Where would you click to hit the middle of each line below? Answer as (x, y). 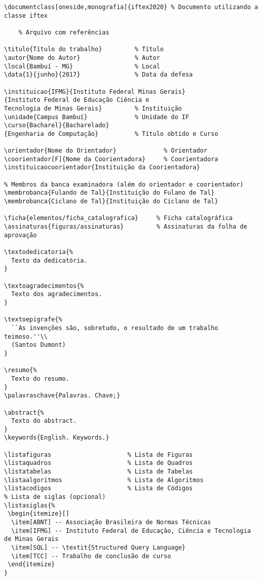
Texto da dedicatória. (49, 260)
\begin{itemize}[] (39, 514)
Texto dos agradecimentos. (57, 294)
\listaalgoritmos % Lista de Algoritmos (104, 480)
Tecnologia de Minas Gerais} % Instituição (93, 108)
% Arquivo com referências (64, 32)
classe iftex (26, 15)
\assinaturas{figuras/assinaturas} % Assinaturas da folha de (126, 227)
